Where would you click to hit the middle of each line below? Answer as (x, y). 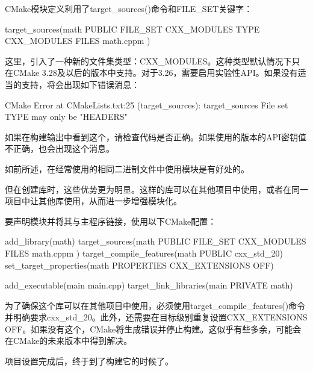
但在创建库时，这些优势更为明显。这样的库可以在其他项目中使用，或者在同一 (156, 189)
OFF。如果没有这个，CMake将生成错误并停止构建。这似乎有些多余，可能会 (153, 329)
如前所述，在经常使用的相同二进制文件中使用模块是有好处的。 (127, 168)
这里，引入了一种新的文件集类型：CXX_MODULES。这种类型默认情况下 (148, 61)
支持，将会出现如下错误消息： (80, 84)
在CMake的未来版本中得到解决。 (69, 341)
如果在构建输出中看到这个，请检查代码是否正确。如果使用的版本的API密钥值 (156, 136)
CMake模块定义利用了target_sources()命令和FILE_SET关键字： (129, 8)
